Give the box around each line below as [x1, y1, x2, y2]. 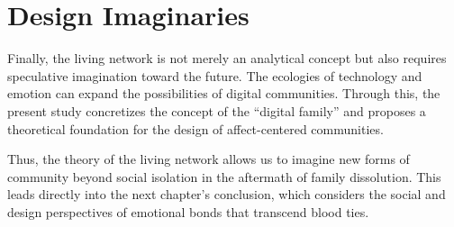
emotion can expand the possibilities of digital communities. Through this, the [7, 84, 440, 103]
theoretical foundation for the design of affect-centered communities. [7, 119, 384, 138]
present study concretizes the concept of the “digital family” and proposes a [7, 101, 426, 120]
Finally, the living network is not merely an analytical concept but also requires [7, 49, 447, 68]
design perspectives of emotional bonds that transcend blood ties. [7, 202, 369, 221]
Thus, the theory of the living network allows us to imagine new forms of [7, 150, 410, 168]
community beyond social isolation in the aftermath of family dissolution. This [7, 167, 441, 186]
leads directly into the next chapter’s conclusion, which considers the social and [7, 185, 446, 204]
